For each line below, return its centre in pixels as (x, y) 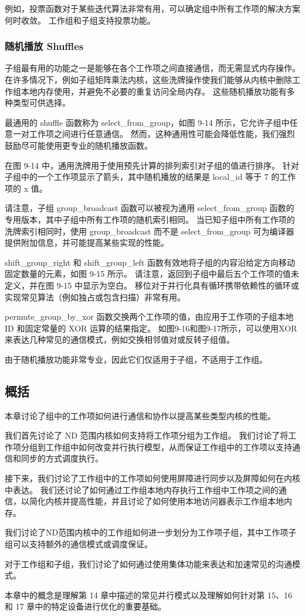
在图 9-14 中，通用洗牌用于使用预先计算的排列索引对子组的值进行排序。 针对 (152, 165)
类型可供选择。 (41, 103)
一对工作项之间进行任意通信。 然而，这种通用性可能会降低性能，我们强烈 (154, 134)
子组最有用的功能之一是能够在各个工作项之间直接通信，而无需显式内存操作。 (152, 68)
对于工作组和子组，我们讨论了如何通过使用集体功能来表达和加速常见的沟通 (148, 563)
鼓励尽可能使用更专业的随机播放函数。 (79, 145)
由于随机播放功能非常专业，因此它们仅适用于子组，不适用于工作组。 (136, 359)
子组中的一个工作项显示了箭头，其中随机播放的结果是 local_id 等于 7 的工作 (150, 177)
